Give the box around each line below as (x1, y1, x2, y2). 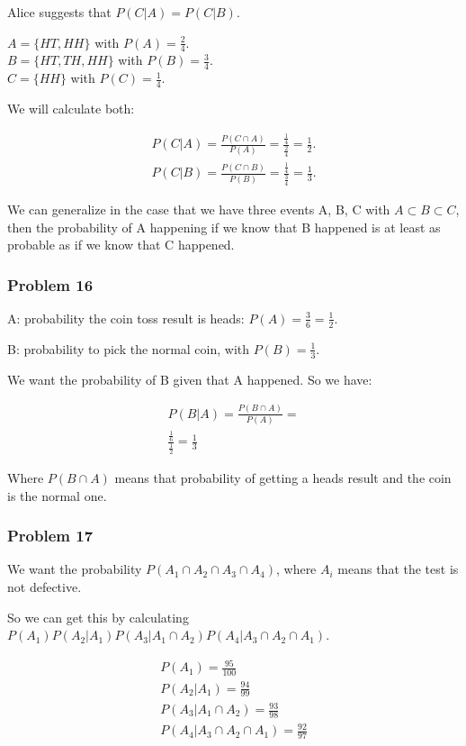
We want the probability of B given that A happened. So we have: (7, 369, 372, 388)
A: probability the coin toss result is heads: (7, 308, 245, 327)
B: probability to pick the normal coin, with (7, 339, 250, 358)
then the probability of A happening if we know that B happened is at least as (7, 217, 441, 236)
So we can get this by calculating (7, 607, 189, 626)
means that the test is (337, 559, 459, 578)
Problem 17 (7, 524, 94, 547)
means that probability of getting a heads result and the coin (114, 468, 452, 487)
